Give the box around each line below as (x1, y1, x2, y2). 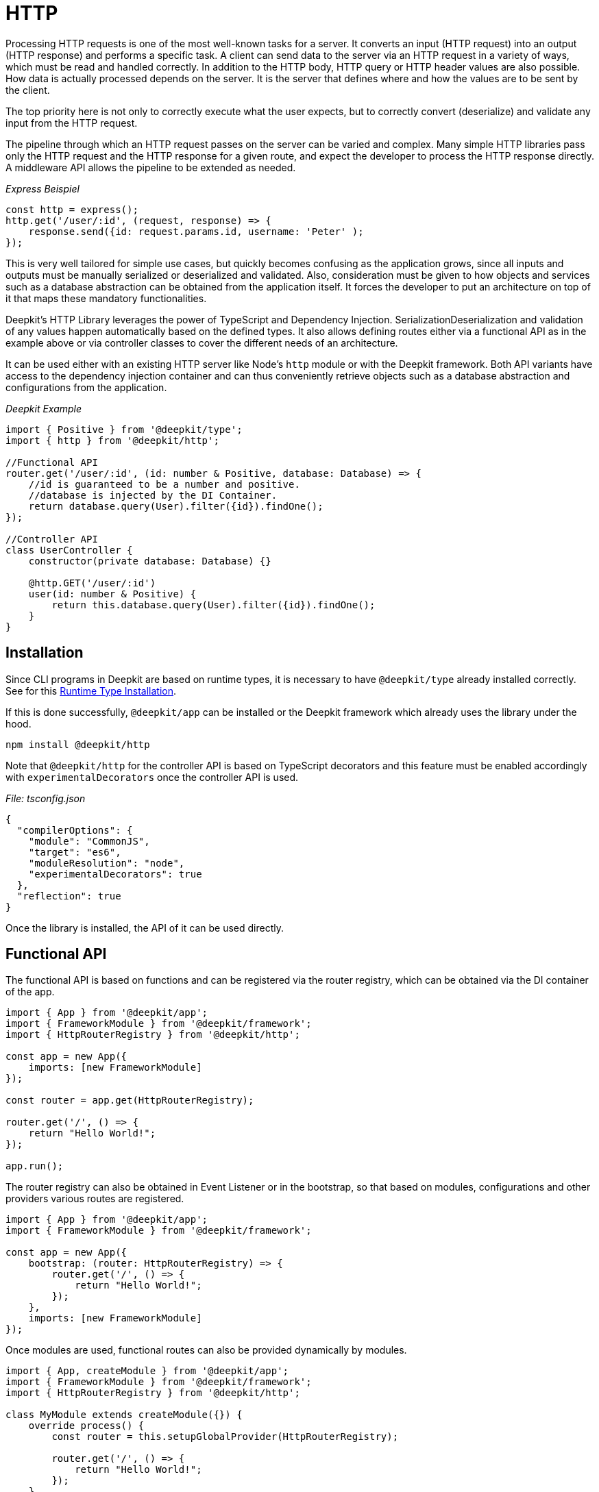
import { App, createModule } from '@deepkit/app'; (5, 1365, 289, 1377)
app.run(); (5, 1160, 64, 1172)
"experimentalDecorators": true (28, 868, 202, 880)
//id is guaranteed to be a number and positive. (28, 478, 300, 490)
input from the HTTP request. (5, 116, 138, 129)
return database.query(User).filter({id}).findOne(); (28, 500, 323, 512)
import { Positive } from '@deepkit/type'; (5, 423, 243, 435)
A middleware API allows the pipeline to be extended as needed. (5, 161, 296, 173)
